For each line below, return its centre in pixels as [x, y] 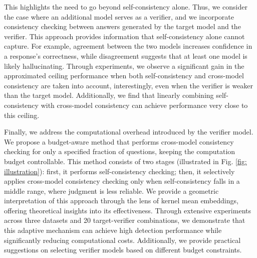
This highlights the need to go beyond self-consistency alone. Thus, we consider [126, 7]
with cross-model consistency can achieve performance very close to [144, 105]
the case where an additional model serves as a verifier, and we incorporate [119, 16]
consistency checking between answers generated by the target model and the [122, 26]
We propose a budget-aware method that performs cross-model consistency [119, 141]
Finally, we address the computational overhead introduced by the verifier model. [129, 132]
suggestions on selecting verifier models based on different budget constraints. [123, 250]
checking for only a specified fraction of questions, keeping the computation [120, 151]
